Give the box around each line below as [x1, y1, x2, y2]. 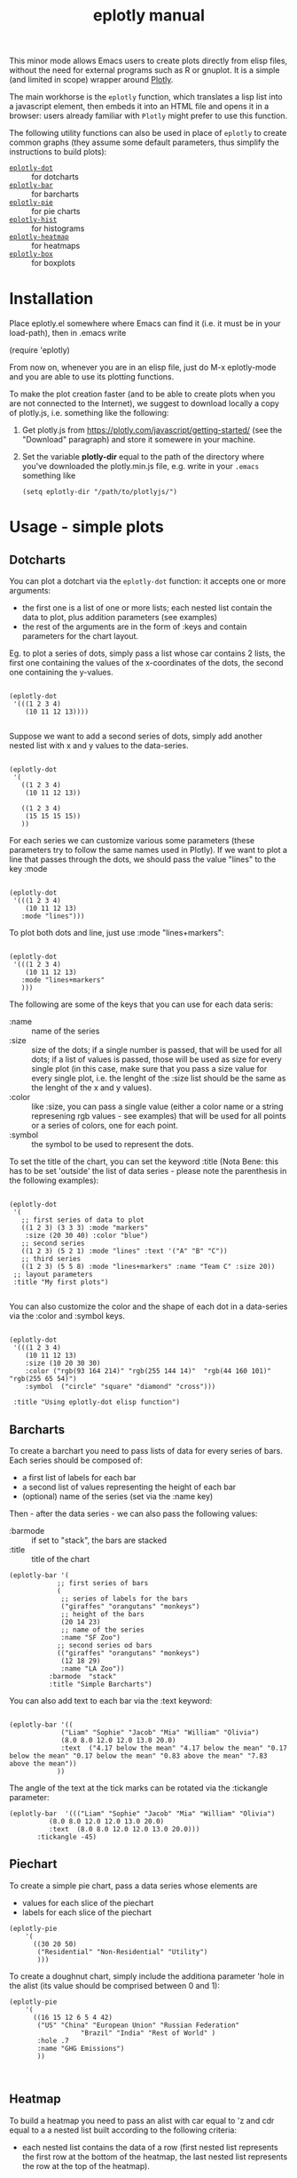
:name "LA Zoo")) [60, 1663, 125, 1673]
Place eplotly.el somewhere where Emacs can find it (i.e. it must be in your [9, 318, 281, 329]
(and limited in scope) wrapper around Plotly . [9, 75, 174, 85]
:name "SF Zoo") [60, 1632, 121, 1642]
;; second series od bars [56, 1640, 152, 1649]
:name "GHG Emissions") [36, 2044, 125, 2053]
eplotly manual [92, 5, 206, 26]
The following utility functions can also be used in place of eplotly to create [9, 128, 287, 139]
